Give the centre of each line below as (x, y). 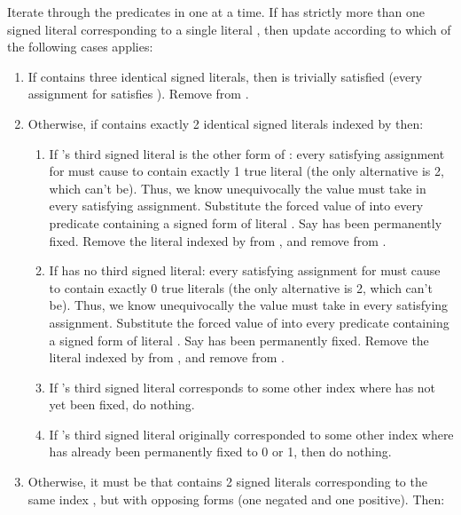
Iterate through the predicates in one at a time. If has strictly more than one (216, 12)
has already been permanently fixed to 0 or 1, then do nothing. (220, 452)
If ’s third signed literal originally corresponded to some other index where (251, 434)
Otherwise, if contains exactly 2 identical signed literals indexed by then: (226, 123)
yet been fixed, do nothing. (122, 404)
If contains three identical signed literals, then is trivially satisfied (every (225, 76)
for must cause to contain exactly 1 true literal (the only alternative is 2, (246, 171)
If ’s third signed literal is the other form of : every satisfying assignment (247, 153)
